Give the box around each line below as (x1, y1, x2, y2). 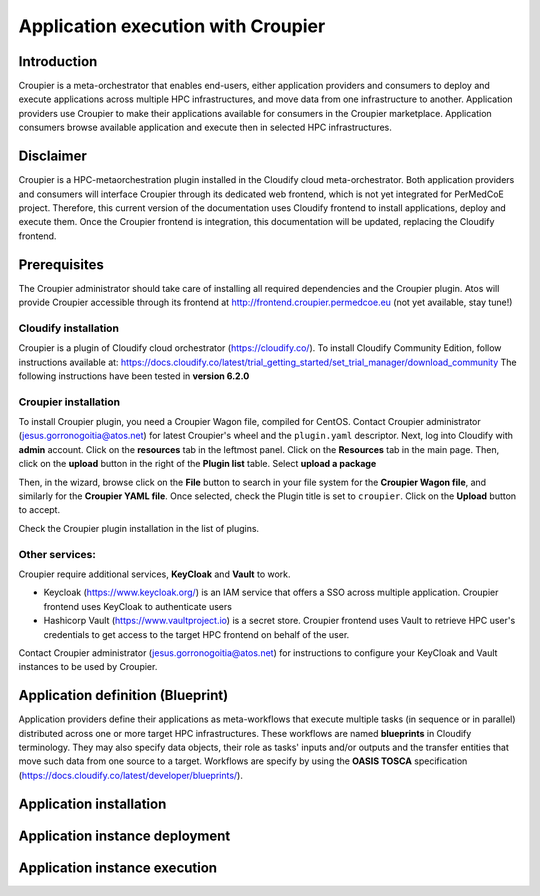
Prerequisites (18, 256, 104, 273)
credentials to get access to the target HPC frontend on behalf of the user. (43, 628, 350, 640)
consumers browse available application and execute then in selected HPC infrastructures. (18, 121, 392, 134)
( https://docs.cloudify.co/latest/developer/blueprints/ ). (18, 769, 244, 781)
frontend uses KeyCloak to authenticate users (43, 600, 232, 612)
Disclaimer (18, 148, 87, 165)
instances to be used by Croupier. (18, 661, 158, 673)
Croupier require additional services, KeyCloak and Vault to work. (18, 568, 291, 580)
